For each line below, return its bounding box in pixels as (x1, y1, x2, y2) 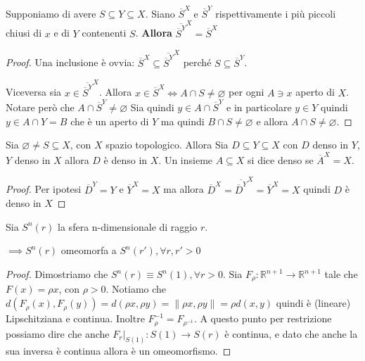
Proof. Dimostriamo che (6, 267, 108, 281)
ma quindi (160, 113, 205, 128)
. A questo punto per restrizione (193, 311, 332, 326)
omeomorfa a (60, 243, 117, 258)
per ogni (229, 84, 264, 99)
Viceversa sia (6, 84, 62, 99)
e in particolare (226, 100, 292, 115)
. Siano (145, 6, 175, 20)
